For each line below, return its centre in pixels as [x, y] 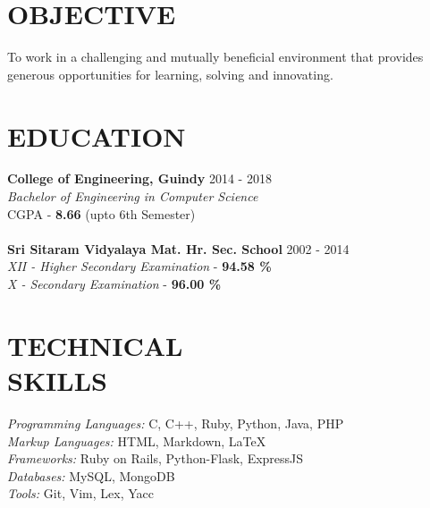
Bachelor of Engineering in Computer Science [133, 196]
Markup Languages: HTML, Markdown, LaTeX [137, 440]
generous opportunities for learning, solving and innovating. [170, 74]
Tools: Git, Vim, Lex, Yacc [80, 493]
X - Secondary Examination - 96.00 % [114, 284]
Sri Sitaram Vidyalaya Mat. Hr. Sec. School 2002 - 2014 [178, 248]
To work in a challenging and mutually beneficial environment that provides [215, 57]
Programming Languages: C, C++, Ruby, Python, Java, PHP [176, 423]
